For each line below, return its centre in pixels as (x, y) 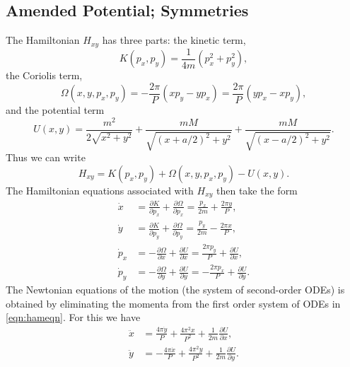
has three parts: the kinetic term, (174, 40)
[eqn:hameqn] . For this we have (73, 317)
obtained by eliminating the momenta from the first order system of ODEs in (173, 303)
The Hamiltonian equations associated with (100, 190)
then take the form (257, 190)
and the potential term (55, 110)
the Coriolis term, (44, 75)
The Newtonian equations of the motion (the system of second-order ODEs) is (175, 289)
